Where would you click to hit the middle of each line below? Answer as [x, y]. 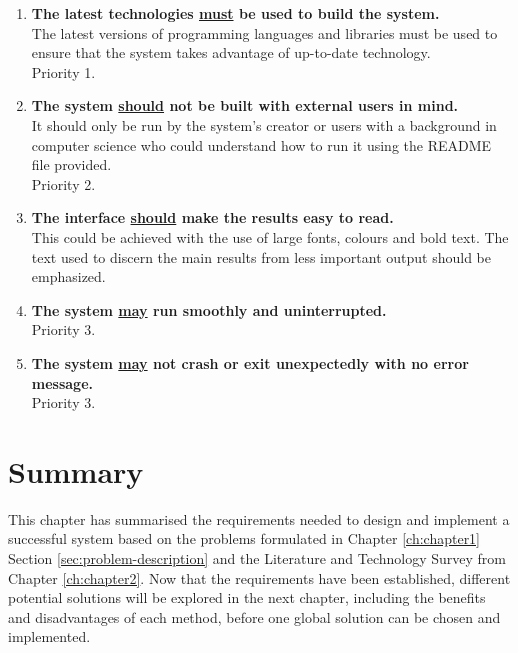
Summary [76, 470]
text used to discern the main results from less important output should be [261, 256]
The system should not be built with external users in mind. [245, 105]
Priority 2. [63, 183]
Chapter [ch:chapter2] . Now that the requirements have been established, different [259, 577]
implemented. [49, 636]
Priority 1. [63, 71]
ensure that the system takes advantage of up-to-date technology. [231, 52]
